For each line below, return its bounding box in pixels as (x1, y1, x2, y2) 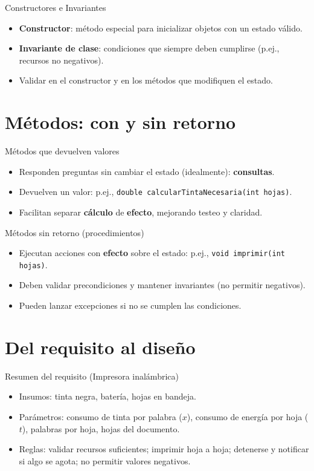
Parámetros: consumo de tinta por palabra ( (19, 410, 182, 423)
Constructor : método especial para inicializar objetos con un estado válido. (19, 21, 303, 34)
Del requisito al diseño (5, 334, 196, 359)
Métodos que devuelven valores (5, 145, 120, 157)
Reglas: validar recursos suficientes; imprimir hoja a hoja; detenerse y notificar (19, 443, 309, 455)
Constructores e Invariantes (5, 1, 106, 13)
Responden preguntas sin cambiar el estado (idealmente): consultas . (19, 165, 275, 177)
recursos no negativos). (19, 53, 104, 66)
